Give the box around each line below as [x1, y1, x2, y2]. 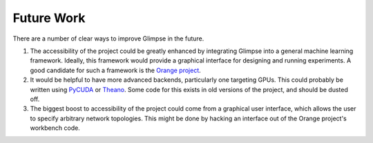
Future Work [12, 10, 86, 25]
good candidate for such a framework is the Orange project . [30, 66, 202, 74]
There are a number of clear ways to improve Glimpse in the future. [12, 34, 204, 43]
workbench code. [30, 124, 81, 132]
